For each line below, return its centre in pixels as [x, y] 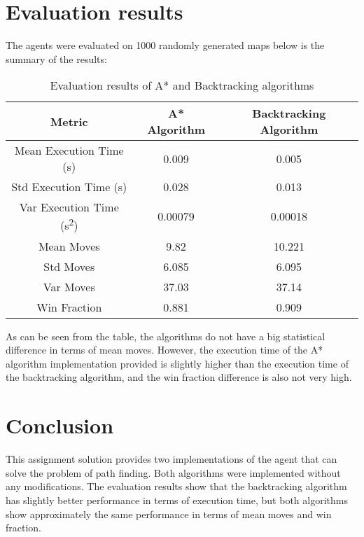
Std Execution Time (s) [69, 187]
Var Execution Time [69, 207]
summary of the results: [56, 58]
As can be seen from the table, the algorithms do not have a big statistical [166, 336]
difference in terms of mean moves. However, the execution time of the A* [164, 350]
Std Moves [69, 266]
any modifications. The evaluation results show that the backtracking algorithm [176, 486]
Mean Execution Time [69, 151]
